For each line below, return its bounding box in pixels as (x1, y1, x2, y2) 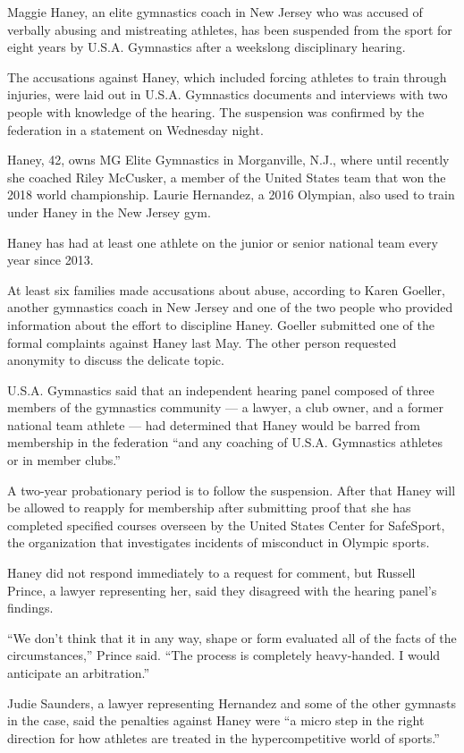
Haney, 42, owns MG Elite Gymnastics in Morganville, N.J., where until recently (7, 150, 450, 169)
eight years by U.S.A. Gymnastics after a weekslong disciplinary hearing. (7, 38, 406, 56)
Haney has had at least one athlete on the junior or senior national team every (7, 233, 438, 251)
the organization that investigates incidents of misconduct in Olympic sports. (7, 533, 430, 552)
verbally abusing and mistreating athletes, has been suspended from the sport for (7, 20, 452, 38)
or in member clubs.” (7, 451, 121, 470)
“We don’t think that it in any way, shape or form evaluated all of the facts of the (7, 628, 457, 647)
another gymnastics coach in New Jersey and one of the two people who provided (7, 298, 453, 317)
